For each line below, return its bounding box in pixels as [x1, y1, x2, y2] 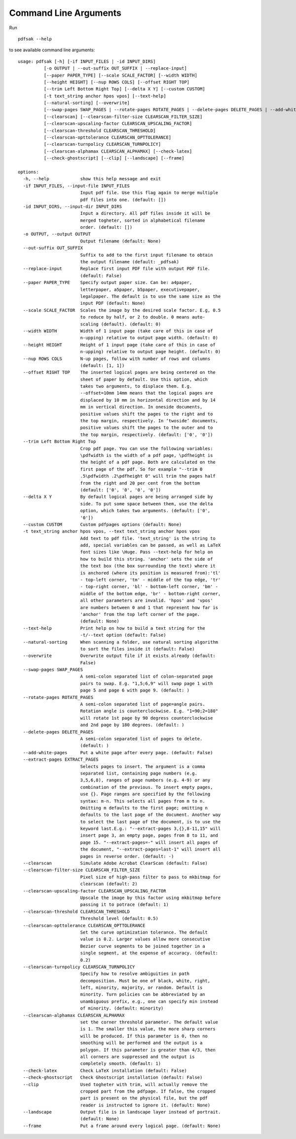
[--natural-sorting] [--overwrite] [43, 100, 130, 106]
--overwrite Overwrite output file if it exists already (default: [23, 653, 216, 659]
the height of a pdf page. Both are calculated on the [80, 459, 216, 465]
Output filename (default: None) [80, 238, 161, 244]
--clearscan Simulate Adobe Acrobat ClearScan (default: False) [23, 860, 208, 866]
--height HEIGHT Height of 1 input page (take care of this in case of [23, 342, 216, 348]
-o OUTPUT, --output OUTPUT [23, 231, 91, 237]
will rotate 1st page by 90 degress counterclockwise [80, 715, 213, 721]
